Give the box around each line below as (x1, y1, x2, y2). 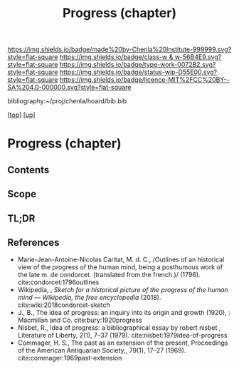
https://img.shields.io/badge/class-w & (59, 53, 174, 61)
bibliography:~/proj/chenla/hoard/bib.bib (7, 97, 127, 105)
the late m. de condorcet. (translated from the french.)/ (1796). (17, 271, 201, 279)
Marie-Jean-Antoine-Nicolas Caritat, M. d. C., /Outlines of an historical (17, 255, 225, 264)
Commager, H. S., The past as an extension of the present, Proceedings (17, 338, 228, 347)
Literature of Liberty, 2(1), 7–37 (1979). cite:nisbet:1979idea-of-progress (17, 331, 228, 340)
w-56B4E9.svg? (174, 53, 222, 61)
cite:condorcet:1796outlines (17, 278, 100, 286)
